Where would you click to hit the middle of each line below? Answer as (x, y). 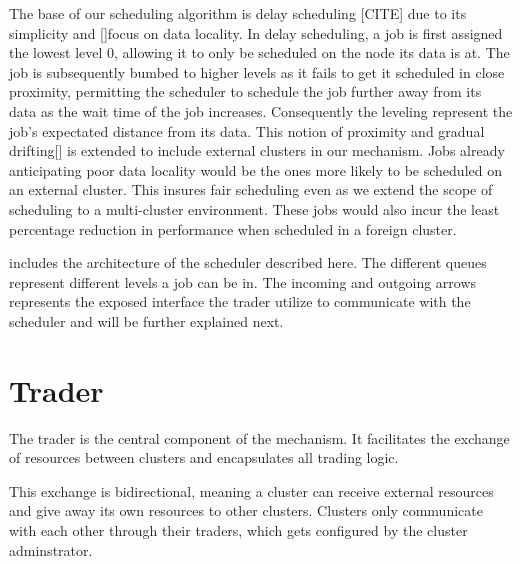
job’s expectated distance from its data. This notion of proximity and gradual (247, 130)
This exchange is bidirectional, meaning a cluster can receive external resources (251, 490)
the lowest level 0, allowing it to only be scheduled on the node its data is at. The (259, 52)
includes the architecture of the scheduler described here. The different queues (248, 262)
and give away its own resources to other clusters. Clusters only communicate (246, 510)
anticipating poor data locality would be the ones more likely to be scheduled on (255, 169)
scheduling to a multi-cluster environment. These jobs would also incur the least (254, 208)
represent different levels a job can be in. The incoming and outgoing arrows (243, 281)
